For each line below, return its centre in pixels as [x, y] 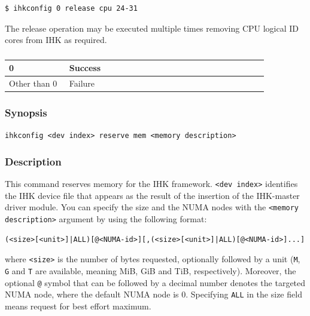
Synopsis [26, 113]
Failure [82, 83]
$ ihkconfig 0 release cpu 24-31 [71, 8]
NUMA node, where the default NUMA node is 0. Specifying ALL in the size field [154, 294]
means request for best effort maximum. [78, 306]
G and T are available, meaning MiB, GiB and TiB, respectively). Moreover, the [151, 271]
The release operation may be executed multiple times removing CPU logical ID [152, 28]
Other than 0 [33, 83]
